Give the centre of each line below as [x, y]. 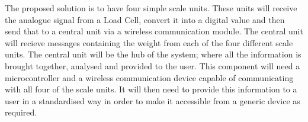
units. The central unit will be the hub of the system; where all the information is [153, 54]
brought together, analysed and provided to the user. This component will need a [153, 65]
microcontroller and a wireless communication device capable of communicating [149, 77]
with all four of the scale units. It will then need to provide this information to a [151, 89]
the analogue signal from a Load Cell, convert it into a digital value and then [145, 19]
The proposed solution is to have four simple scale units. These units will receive [151, 8]
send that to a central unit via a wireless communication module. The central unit [154, 31]
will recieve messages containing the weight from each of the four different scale [149, 42]
